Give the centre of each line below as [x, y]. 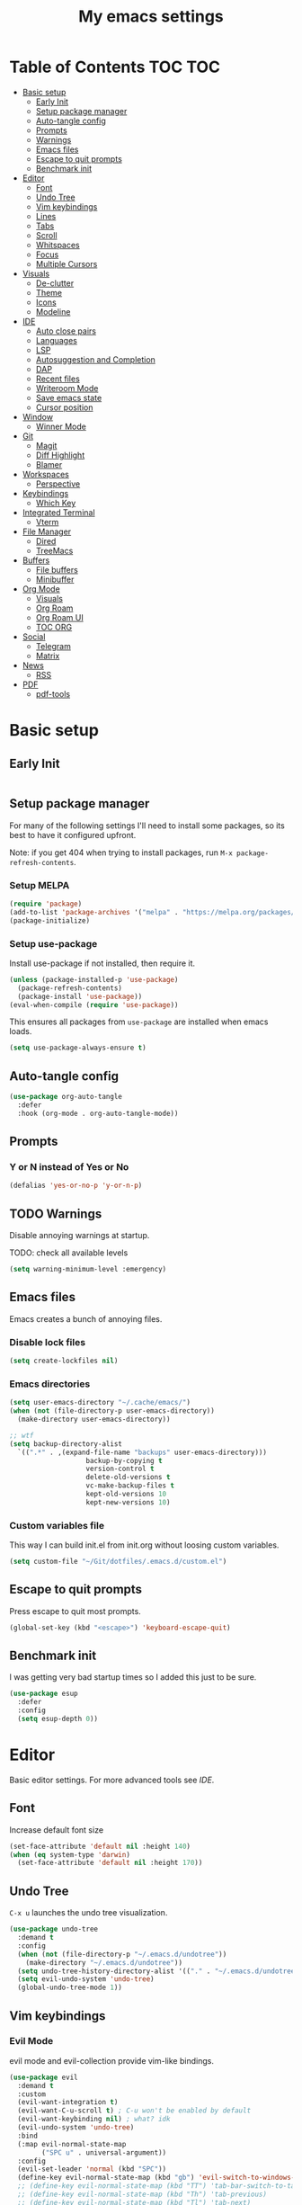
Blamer [49, 464]
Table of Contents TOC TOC [115, 67]
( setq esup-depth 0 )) [58, 1719]
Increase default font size [57, 1830]
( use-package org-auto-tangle [66, 1097]
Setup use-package [53, 943]
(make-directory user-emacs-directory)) [94, 1419]
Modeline [53, 311]
